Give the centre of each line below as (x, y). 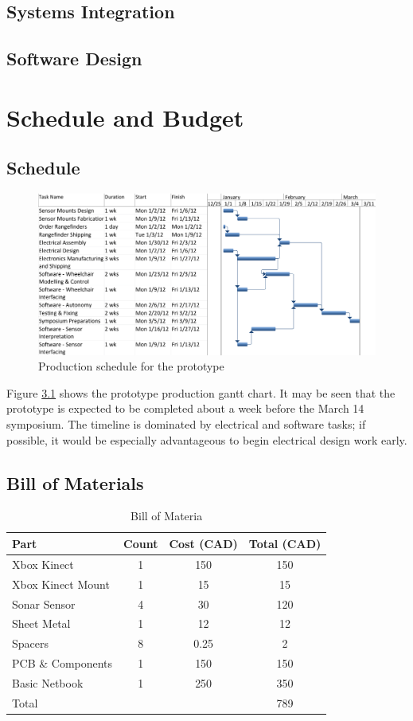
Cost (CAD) (203, 543)
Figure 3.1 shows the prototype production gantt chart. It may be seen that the (201, 392)
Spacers (31, 643)
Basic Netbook (48, 682)
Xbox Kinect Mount (61, 584)
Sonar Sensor (44, 603)
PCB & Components (62, 663)
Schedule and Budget (125, 117)
